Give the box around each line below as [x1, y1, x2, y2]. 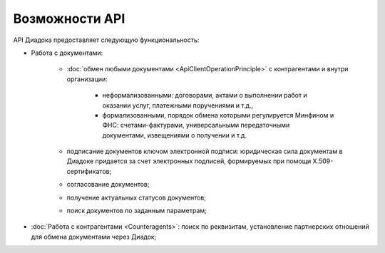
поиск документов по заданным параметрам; [66, 207, 207, 215]
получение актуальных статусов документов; [66, 193, 207, 202]
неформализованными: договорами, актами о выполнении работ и [102, 91, 307, 100]
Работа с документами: [31, 48, 103, 57]
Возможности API [13, 11, 125, 26]
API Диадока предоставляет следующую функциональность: [13, 36, 200, 44]
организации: [66, 75, 108, 83]
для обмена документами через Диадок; [31, 232, 157, 241]
